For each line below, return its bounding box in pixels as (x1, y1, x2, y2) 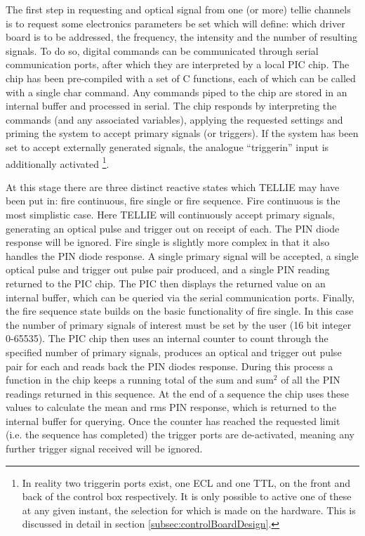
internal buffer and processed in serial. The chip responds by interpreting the (6, 98, 337, 113)
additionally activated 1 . (6, 154, 109, 171)
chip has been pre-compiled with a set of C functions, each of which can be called (6, 70, 356, 85)
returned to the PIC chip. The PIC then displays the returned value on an (6, 275, 326, 290)
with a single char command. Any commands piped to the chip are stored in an (6, 84, 347, 99)
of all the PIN (281, 372, 340, 387)
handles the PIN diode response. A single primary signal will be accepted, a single (6, 248, 359, 263)
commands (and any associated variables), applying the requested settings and (6, 112, 343, 126)
